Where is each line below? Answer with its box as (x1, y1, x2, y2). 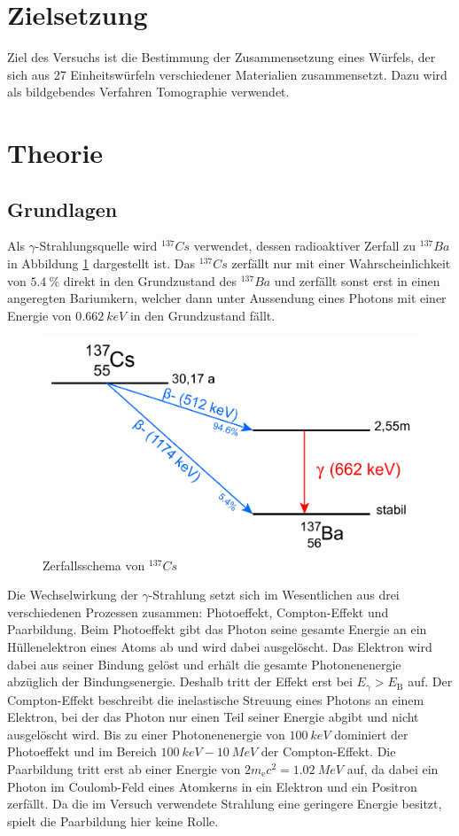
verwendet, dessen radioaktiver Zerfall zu (193, 236, 416, 255)
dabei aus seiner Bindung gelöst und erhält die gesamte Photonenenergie (7, 654, 401, 673)
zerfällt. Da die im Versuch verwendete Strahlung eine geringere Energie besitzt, (7, 794, 442, 813)
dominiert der (334, 724, 408, 743)
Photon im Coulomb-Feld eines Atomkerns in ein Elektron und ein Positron (7, 777, 417, 795)
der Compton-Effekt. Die (261, 742, 396, 761)
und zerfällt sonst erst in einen (274, 271, 440, 290)
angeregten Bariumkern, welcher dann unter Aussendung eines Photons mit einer (7, 289, 447, 307)
